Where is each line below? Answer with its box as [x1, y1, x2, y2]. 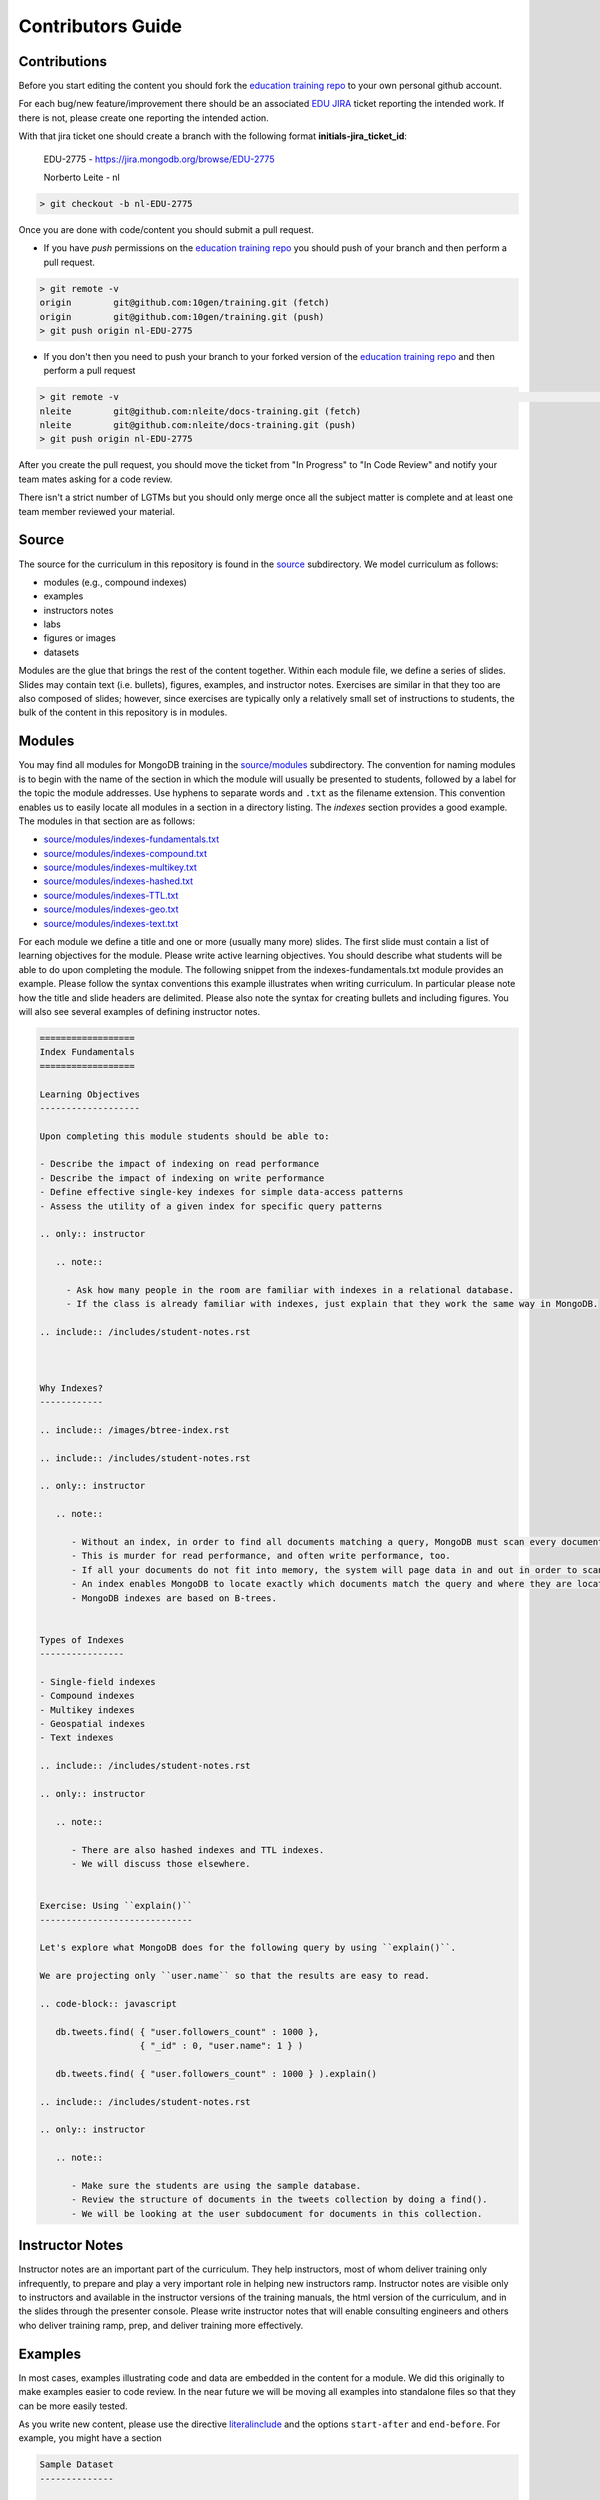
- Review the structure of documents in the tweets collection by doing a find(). [71, 2194, 489, 2205]
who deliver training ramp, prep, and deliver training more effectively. [18, 2319, 304, 2331]
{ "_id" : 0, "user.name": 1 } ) [139, 2040, 304, 2052]
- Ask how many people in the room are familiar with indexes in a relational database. [65, 1284, 515, 1295]
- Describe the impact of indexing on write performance [39, 1172, 325, 1184]
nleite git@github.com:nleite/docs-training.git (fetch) [39, 405, 362, 417]
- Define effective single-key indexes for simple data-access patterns [39, 1186, 404, 1198]
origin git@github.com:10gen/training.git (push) [39, 311, 325, 322]
